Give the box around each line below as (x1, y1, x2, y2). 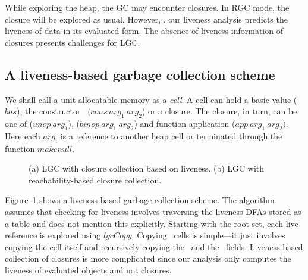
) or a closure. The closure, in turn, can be (142, 105, 297, 117)
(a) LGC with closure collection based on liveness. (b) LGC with (29, 162, 265, 175)
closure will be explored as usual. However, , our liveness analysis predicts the (5, 13, 288, 25)
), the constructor (17, 105, 81, 117)
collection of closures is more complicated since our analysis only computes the (5, 252, 291, 265)
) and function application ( (134, 117, 235, 129)
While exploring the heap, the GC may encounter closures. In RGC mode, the (5, 1, 290, 13)
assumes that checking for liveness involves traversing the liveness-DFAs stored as (5, 205, 301, 217)
